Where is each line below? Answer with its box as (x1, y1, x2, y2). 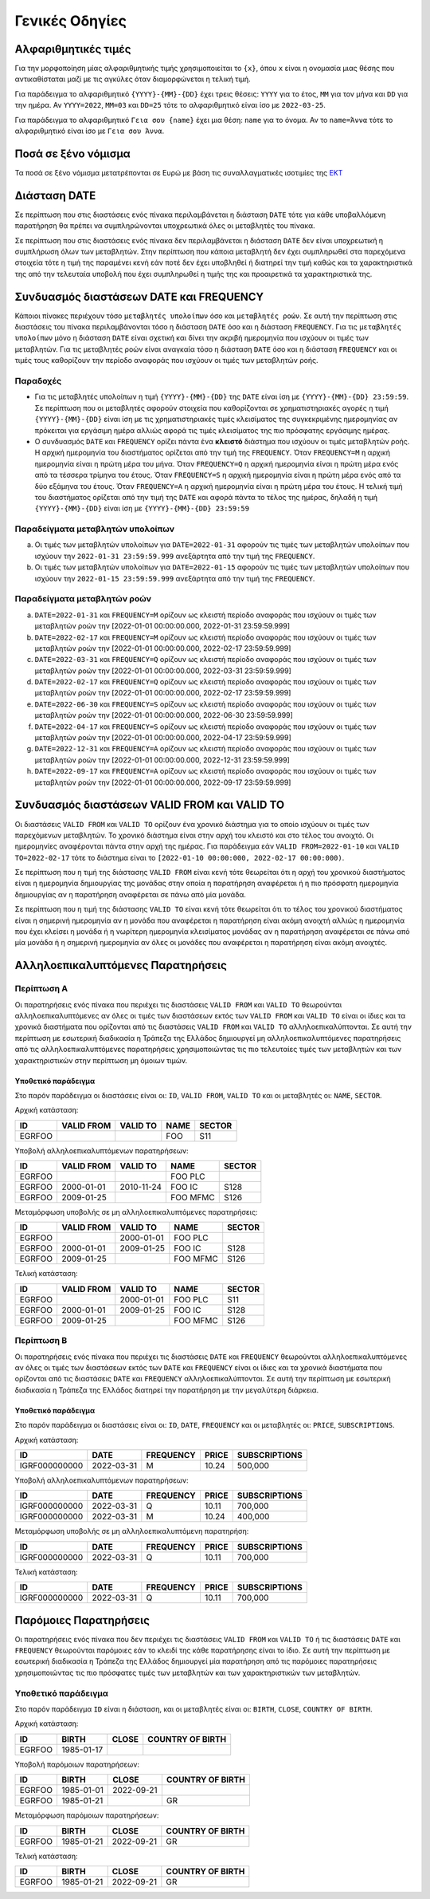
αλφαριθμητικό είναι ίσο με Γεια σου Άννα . (14, 126, 165, 136)
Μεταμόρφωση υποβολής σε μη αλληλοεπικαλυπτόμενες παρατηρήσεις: (14, 1208, 258, 1217)
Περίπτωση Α (14, 983, 68, 995)
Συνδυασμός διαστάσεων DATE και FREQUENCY (14, 290, 264, 303)
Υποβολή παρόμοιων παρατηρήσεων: (14, 1759, 139, 1769)
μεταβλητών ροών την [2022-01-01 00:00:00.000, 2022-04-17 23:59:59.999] (34, 733, 292, 743)
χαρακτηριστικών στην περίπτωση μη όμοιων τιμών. (14, 1055, 188, 1065)
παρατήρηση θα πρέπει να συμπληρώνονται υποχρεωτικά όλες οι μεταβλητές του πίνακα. (14, 221, 315, 230)
